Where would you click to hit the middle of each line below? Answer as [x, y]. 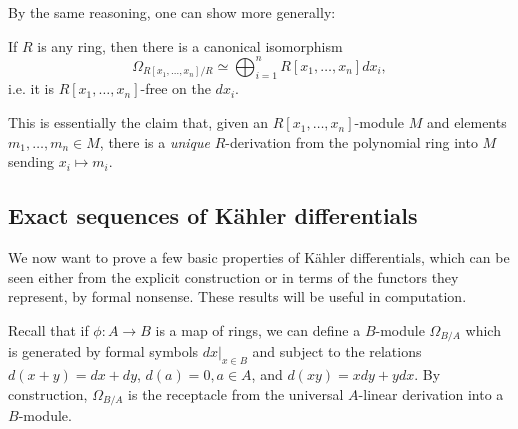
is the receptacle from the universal [236, 393]
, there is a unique [155, 141]
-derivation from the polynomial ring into [351, 141]
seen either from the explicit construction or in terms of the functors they [233, 276]
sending [31, 161]
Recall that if [48, 329]
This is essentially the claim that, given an [138, 122]
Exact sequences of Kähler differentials [213, 215]
